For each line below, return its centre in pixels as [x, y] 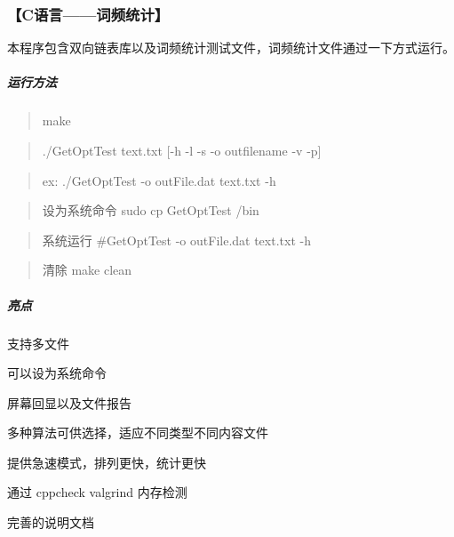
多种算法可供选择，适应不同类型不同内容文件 [138, 433]
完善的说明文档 [51, 522]
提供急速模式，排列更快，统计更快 [107, 462]
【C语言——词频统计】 [88, 14]
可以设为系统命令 [57, 373]
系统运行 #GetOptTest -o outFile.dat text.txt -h [176, 240]
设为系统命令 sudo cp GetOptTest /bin [151, 210]
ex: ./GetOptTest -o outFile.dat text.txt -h [159, 180]
